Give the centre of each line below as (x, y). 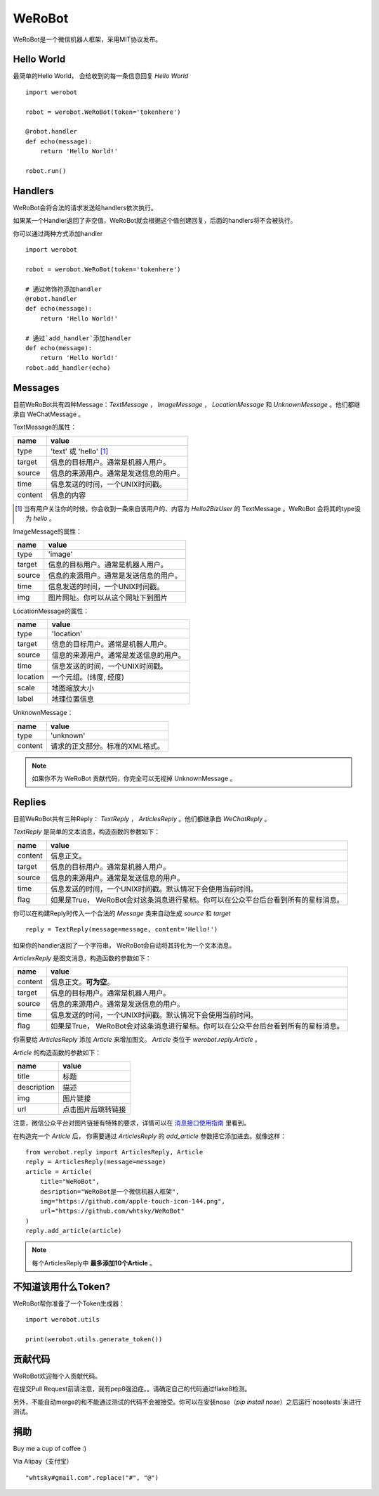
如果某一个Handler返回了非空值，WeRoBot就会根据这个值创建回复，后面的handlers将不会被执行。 (155, 221)
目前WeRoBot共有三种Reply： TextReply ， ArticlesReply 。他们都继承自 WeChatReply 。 (142, 819)
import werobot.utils (62, 1320)
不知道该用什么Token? (62, 1287)
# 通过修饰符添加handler (64, 289)
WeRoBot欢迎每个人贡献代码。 (57, 1376)
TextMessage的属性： (45, 427)
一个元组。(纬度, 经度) (88, 677)
